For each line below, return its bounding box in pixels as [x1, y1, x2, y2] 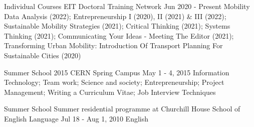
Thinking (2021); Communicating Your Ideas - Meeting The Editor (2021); [4, 30, 234, 41]
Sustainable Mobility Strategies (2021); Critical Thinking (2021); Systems [4, 21, 230, 31]
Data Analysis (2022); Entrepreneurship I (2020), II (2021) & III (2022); [4, 11, 226, 21]
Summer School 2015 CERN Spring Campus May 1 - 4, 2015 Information [4, 67, 229, 77]
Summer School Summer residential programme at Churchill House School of [4, 103, 240, 114]
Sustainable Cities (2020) [4, 50, 81, 60]
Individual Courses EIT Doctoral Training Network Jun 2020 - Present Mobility [4, 1, 250, 11]
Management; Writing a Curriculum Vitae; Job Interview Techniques [4, 86, 216, 97]
